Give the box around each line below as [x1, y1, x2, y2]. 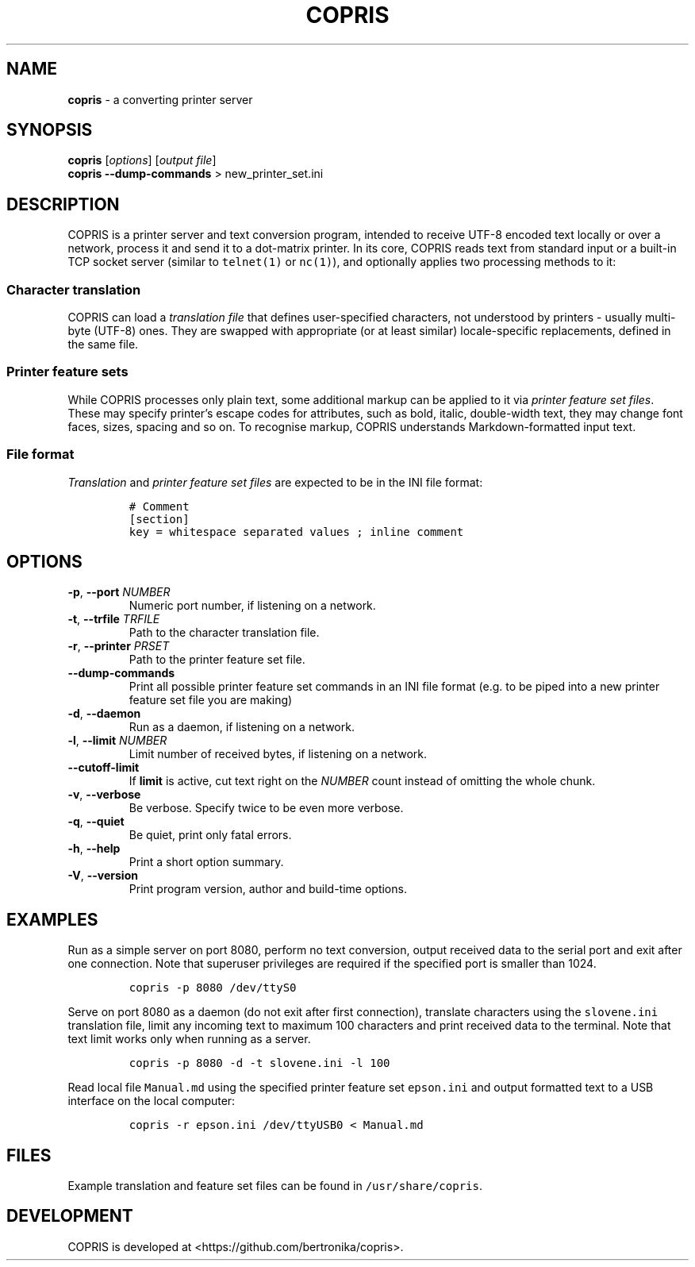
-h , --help [67, 841, 121, 856]
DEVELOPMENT [6, 1206, 133, 1227]
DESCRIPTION [6, 194, 120, 214]
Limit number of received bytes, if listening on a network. [129, 747, 428, 761]
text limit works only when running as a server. [67, 1032, 311, 1046]
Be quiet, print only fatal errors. [129, 828, 292, 842]
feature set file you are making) [129, 693, 293, 707]
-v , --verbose [67, 788, 141, 802]
